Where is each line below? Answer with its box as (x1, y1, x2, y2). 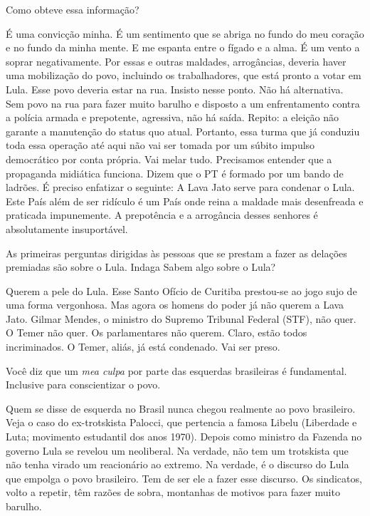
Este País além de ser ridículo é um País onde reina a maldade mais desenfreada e (6, 193, 364, 208)
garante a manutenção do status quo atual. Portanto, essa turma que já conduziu (6, 123, 360, 138)
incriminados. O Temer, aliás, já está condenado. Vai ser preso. (6, 339, 280, 354)
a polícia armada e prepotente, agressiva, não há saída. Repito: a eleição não (6, 110, 339, 125)
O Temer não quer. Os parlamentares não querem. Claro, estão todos (6, 325, 307, 340)
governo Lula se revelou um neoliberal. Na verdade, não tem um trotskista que (6, 443, 349, 458)
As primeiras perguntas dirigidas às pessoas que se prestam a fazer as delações (6, 245, 347, 260)
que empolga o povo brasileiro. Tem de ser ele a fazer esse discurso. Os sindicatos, (6, 470, 362, 485)
